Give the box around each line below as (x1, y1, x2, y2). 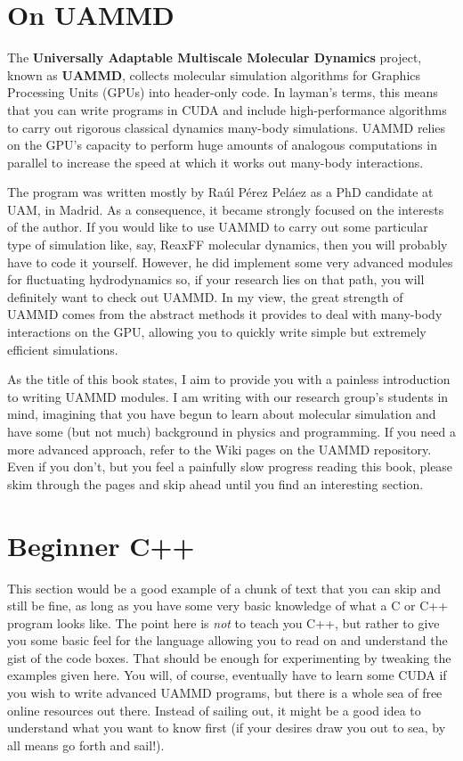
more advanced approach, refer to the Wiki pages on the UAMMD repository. (7, 439, 432, 458)
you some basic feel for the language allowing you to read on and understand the (7, 631, 448, 650)
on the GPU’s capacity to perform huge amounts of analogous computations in (7, 135, 437, 154)
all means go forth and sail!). (7, 735, 165, 754)
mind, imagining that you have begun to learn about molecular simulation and (7, 405, 436, 423)
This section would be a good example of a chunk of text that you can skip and (7, 578, 442, 597)
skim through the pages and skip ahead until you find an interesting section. (7, 474, 424, 493)
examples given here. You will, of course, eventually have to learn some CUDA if (7, 666, 447, 684)
